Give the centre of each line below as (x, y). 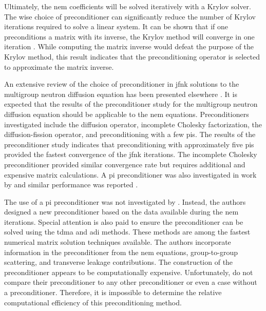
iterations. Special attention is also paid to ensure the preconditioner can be (124, 221)
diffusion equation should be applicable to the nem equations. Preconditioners (127, 114)
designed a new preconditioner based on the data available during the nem (121, 212)
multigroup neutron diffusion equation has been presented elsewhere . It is (121, 94)
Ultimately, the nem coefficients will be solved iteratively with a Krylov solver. (128, 6)
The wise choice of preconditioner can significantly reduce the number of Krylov (130, 16)
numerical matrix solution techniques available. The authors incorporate (118, 242)
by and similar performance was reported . (71, 184)
